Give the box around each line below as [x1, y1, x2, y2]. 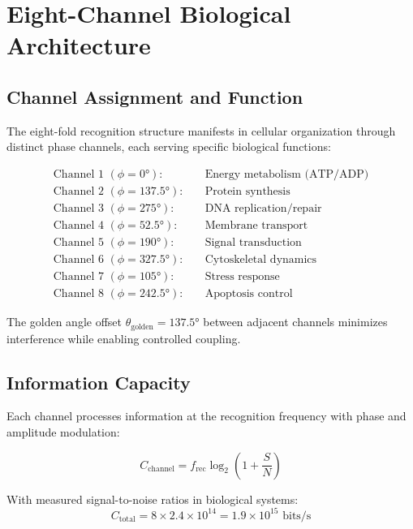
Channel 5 [53, 237, 104, 249]
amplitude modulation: [6, 424, 120, 441]
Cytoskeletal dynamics [204, 254, 317, 266]
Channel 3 [53, 203, 104, 215]
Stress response [204, 271, 280, 283]
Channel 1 [53, 168, 104, 180]
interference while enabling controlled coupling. [6, 329, 241, 346]
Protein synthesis [204, 186, 290, 197]
